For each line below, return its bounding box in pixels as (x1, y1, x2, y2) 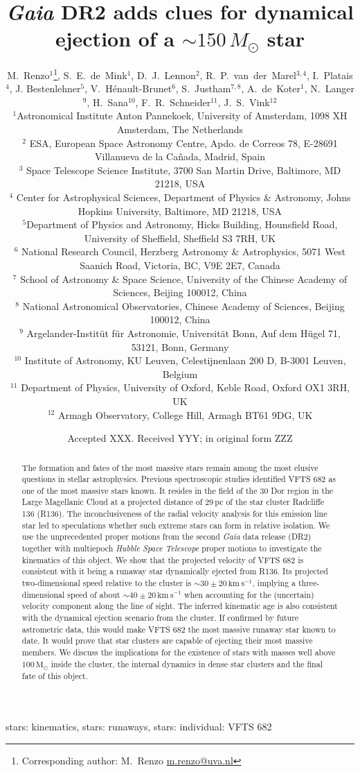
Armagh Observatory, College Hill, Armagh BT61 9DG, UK (57, 407, 313, 422)
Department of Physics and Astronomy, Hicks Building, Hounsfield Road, (26, 217, 338, 232)
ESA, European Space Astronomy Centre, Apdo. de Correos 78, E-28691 (29, 135, 338, 150)
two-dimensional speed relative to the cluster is (21, 577, 192, 589)
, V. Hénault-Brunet (84, 81, 172, 96)
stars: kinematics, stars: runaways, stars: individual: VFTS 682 (6, 719, 272, 734)
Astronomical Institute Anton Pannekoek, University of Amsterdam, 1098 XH (17, 108, 348, 123)
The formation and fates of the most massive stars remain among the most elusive (21, 461, 318, 473)
